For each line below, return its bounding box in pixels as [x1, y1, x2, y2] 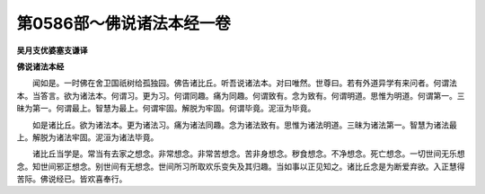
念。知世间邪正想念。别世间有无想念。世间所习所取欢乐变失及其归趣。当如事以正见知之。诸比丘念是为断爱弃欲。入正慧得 [16, 161, 465, 172]
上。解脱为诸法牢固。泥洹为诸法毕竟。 [16, 131, 159, 143]
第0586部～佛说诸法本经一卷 [16, 13, 231, 33]
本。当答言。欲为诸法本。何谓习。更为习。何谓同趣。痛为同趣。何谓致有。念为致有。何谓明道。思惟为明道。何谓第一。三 [16, 90, 465, 101]
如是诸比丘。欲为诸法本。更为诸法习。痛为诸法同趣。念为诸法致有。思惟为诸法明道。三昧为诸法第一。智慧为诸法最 [31, 119, 457, 130]
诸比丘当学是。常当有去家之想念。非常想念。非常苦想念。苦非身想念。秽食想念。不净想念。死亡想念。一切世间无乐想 [31, 148, 465, 159]
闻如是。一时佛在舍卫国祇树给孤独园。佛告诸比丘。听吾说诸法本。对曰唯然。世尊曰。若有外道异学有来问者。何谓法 [31, 77, 457, 89]
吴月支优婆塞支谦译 [16, 45, 88, 56]
